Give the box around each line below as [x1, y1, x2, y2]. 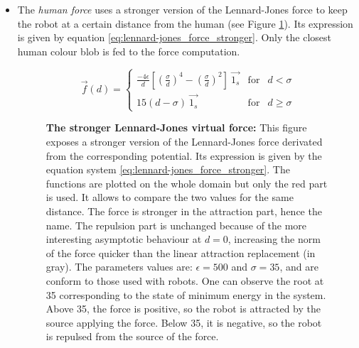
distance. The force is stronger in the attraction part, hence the [45, 203, 322, 218]
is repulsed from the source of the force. [45, 329, 219, 344]
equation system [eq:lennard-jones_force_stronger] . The [45, 162, 290, 177]
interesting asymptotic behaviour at [45, 232, 202, 246]
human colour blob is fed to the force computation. [17, 43, 240, 58]
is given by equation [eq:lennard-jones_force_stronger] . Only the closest [17, 30, 331, 45]
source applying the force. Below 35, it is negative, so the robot [45, 315, 322, 330]
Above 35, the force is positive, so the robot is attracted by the [45, 301, 321, 316]
